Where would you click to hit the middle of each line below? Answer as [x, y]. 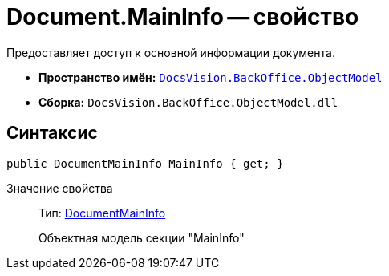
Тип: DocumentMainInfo [102, 213]
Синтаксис [52, 133]
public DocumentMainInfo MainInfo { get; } [145, 163]
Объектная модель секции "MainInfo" [142, 237]
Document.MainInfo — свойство [183, 17]
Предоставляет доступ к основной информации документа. [171, 52]
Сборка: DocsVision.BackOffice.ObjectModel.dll [188, 102]
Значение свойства [60, 188]
